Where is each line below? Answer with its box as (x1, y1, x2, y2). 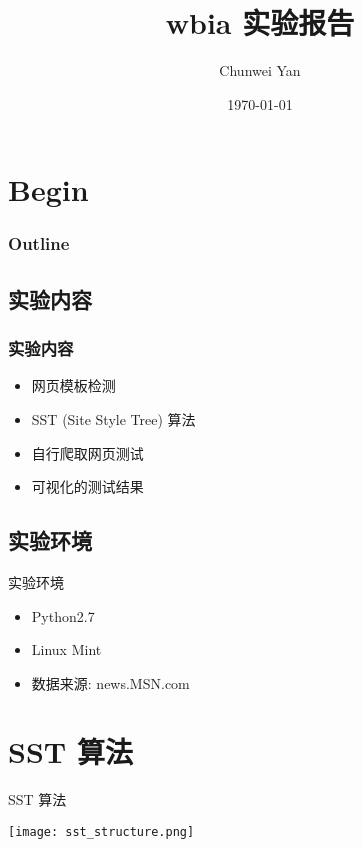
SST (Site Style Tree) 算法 (31, 408, 196, 429)
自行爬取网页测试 (31, 442, 144, 463)
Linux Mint (31, 639, 102, 660)
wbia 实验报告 (165, 2, 355, 43)
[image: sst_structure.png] (8, 825, 195, 840)
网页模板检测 (31, 375, 116, 396)
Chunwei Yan (219, 60, 301, 81)
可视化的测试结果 (31, 476, 144, 497)
